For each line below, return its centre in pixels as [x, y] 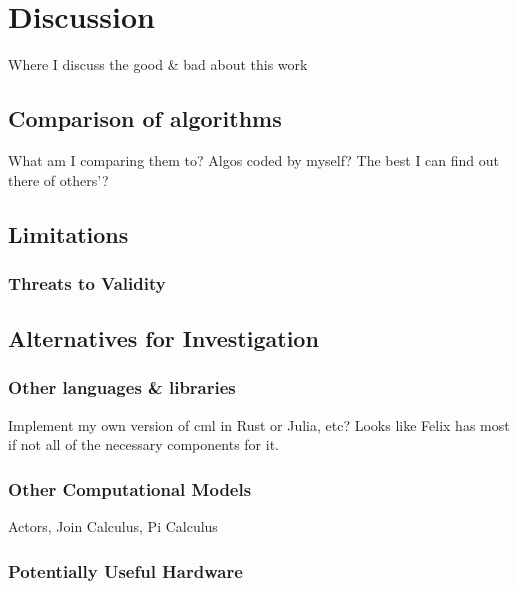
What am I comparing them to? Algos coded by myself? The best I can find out [254, 159]
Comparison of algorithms [145, 118]
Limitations [68, 233]
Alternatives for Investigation [163, 338]
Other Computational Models [130, 488]
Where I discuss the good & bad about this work [158, 64]
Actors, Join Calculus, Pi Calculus [113, 526]
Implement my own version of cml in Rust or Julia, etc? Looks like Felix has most [259, 424]
